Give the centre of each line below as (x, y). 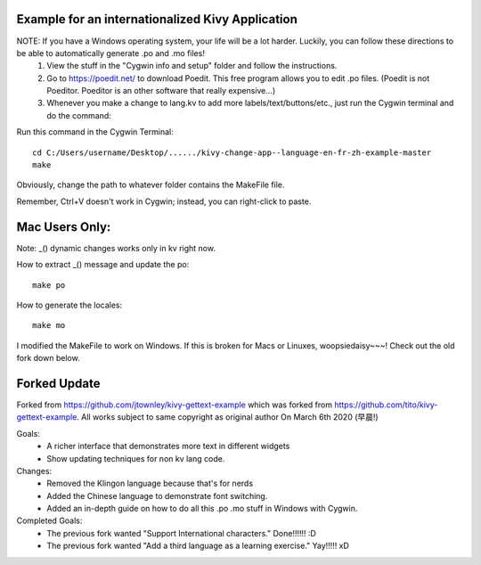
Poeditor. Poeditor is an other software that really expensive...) (161, 91)
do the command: (79, 115)
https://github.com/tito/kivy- (386, 405)
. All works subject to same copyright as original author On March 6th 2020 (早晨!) (228, 417)
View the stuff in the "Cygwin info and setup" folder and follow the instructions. (192, 66)
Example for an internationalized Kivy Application (157, 19)
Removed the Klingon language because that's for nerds (150, 483)
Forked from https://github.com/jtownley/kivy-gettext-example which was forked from (175, 405)
